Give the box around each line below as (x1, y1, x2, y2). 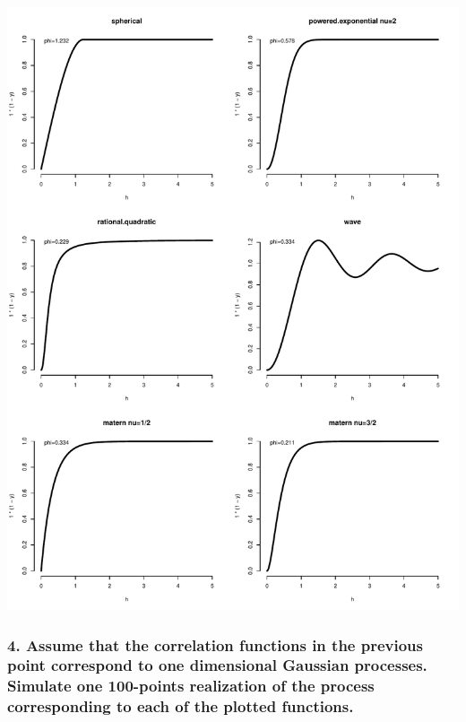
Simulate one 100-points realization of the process (7, 674, 375, 697)
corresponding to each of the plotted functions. (7, 695, 354, 718)
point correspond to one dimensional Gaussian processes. (7, 654, 427, 676)
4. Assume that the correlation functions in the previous (7, 633, 423, 656)
